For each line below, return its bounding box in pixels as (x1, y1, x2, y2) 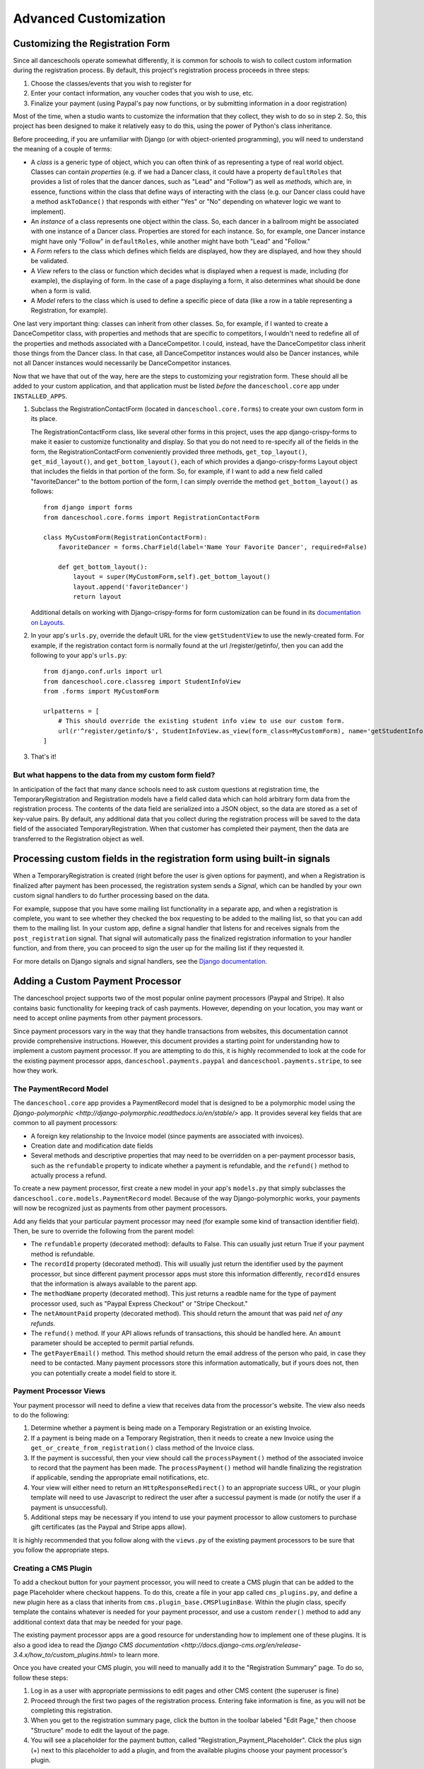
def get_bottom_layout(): (57, 563, 148, 571)
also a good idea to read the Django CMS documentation (13, 1640, 179, 1649)
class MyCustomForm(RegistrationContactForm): (43, 533, 208, 541)
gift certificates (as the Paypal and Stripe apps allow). (30, 1523, 187, 1531)
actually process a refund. (30, 1171, 107, 1180)
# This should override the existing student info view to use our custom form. (57, 717, 346, 725)
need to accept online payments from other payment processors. (13, 1014, 203, 1022)
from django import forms (43, 503, 134, 512)
